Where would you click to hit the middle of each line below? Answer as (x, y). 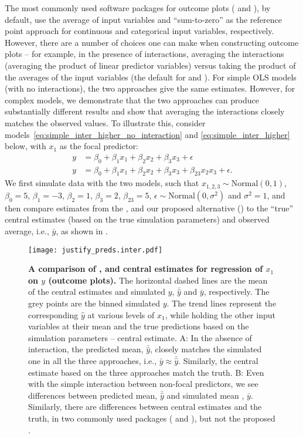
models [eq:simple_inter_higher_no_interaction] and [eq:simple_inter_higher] (147, 134)
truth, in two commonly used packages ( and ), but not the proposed (152, 418)
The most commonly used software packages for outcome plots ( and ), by (138, 8)
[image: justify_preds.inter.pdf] (96, 250)
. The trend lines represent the (222, 303)
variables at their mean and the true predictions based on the (139, 326)
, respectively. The (236, 292)
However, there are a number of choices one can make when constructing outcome (152, 42)
